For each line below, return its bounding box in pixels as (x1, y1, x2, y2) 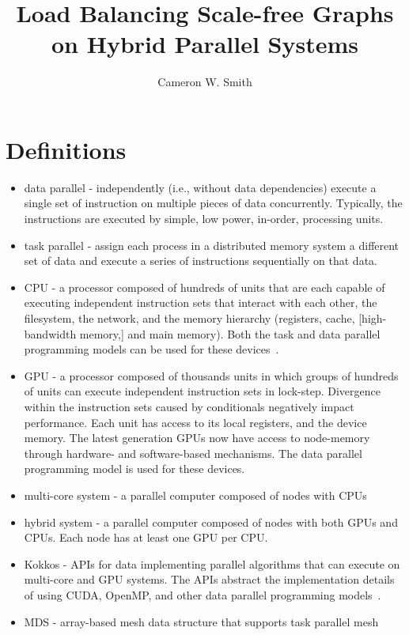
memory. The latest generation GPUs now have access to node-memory (24, 429, 370, 446)
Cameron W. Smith (157, 74, 252, 90)
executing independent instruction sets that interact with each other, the (24, 294, 377, 311)
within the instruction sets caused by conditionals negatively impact (24, 398, 354, 414)
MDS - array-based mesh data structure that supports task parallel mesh (24, 613, 379, 629)
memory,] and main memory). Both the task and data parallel (79, 325, 381, 342)
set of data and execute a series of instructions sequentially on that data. (24, 252, 377, 269)
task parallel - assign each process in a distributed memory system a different (24, 236, 400, 253)
